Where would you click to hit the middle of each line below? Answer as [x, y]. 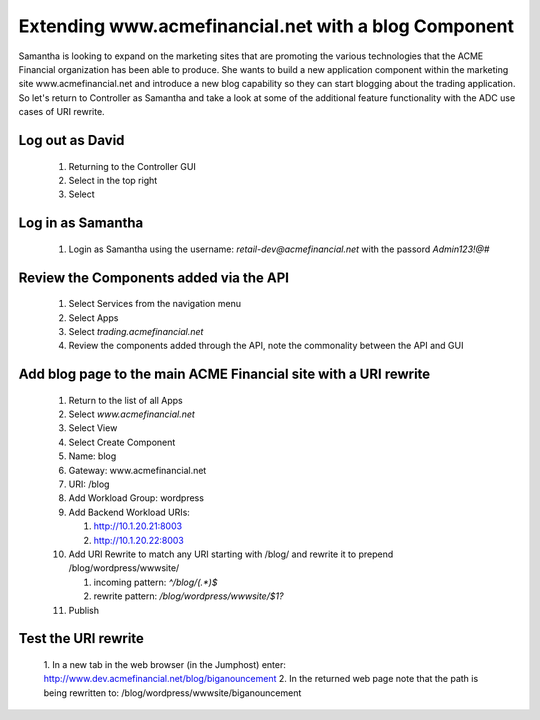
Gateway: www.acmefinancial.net [137, 470]
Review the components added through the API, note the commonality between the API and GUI [266, 346]
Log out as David [71, 140]
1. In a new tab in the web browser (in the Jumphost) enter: [165, 664]
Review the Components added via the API [154, 277]
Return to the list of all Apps [126, 400]
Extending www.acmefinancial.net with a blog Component [266, 26]
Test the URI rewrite [81, 638]
